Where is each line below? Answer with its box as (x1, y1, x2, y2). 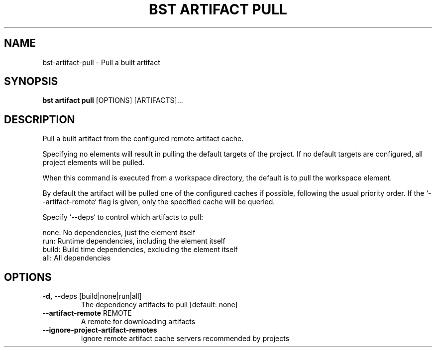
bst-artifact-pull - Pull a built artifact (42, 58, 160, 67)
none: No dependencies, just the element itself (42, 228, 196, 237)
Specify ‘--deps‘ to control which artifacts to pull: (42, 213, 204, 222)
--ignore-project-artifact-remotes (42, 326, 157, 335)
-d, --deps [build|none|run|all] (42, 292, 142, 301)
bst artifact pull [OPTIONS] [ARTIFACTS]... (42, 96, 183, 105)
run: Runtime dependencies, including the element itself (42, 237, 225, 246)
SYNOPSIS (4, 75, 58, 88)
